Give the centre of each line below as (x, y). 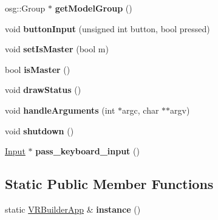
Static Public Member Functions (109, 184)
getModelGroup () (94, 8)
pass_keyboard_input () (87, 151)
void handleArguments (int (60, 110)
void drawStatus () (43, 90)
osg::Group (25, 8)
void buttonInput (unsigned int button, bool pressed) (107, 28)
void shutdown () (39, 130)
